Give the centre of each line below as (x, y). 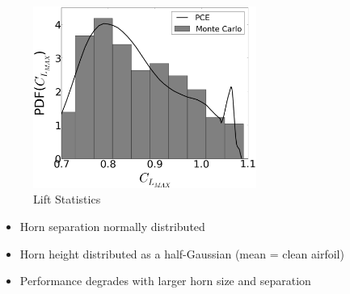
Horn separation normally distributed (112, 226)
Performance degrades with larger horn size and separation (165, 281)
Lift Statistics (67, 199)
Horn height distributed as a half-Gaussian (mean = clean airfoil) (182, 253)
